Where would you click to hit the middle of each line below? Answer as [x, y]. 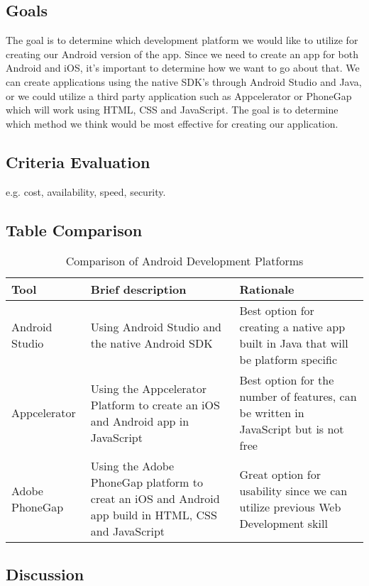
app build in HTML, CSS [154, 515]
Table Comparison [74, 230]
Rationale [267, 289]
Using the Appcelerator [149, 388]
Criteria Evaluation [78, 161]
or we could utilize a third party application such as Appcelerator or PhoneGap [179, 95]
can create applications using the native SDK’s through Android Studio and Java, [184, 81]
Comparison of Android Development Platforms [184, 261]
